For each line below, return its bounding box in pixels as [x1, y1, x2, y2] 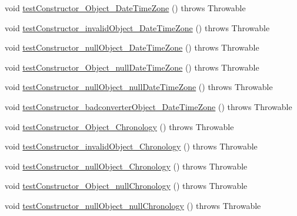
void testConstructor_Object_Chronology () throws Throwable [5, 120, 234, 132]
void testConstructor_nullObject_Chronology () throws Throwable [5, 159, 248, 172]
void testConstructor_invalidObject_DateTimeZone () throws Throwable [5, 21, 270, 34]
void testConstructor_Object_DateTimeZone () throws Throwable [5, 2, 246, 14]
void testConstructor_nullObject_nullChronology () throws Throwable [5, 199, 261, 211]
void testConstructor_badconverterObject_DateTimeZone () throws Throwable [5, 100, 292, 112]
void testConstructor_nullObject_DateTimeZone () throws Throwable [5, 41, 259, 54]
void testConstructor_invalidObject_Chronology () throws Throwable [5, 140, 258, 152]
